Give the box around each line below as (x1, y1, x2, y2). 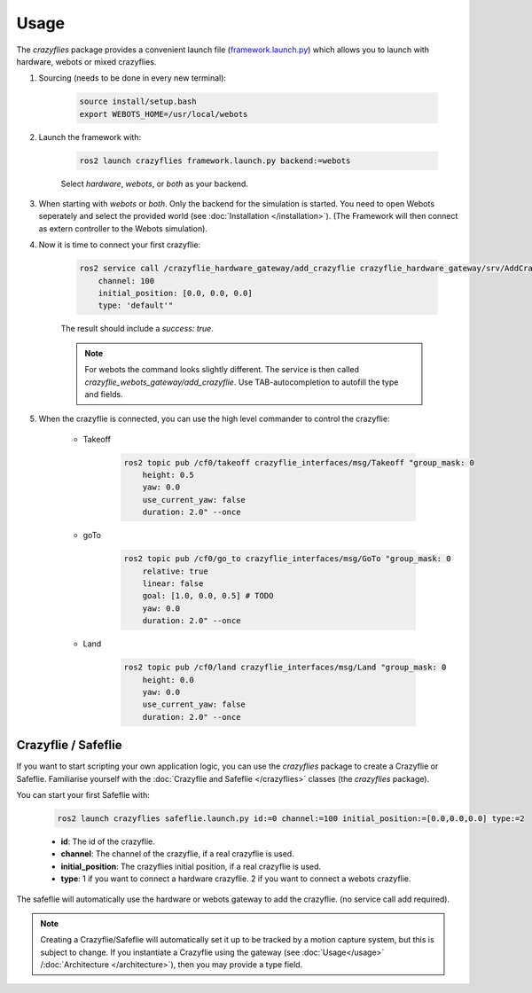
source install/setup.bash (79, 97, 197, 106)
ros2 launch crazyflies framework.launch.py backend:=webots (79, 155, 351, 166)
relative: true (142, 566, 208, 576)
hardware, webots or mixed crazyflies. (16, 56, 157, 66)
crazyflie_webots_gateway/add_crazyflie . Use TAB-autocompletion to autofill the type (84, 377, 399, 387)
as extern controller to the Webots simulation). (38, 223, 208, 234)
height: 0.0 (142, 675, 195, 684)
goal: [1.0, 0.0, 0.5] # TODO (142, 590, 274, 601)
